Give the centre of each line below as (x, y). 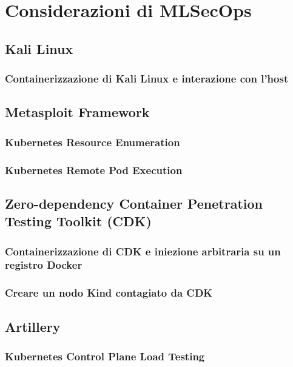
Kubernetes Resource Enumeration (93, 142)
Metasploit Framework (77, 112)
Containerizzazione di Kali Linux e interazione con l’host (147, 79)
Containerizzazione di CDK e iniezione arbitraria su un (143, 251)
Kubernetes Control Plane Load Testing (105, 356)
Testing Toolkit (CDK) (78, 221)
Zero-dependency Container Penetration (134, 203)
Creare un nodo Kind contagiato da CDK (109, 293)
